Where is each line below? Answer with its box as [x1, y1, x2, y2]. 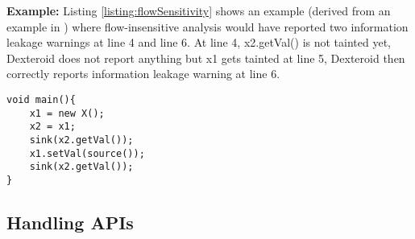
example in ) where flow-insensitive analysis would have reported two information [6, 18, 409, 35]
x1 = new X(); [29, 107, 105, 119]
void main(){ [6, 93, 76, 105]
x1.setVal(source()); [29, 147, 145, 159]
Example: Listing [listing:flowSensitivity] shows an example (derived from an [6, 2, 391, 19]
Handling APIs [6, 209, 134, 234]
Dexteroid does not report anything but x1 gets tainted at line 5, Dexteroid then [6, 49, 405, 66]
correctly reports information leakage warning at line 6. [6, 65, 280, 82]
